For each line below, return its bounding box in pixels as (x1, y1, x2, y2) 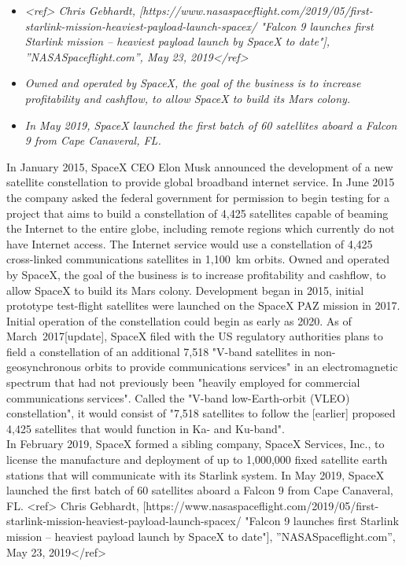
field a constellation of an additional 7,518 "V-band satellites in (6, 343, 311, 359)
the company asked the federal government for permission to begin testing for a (6, 189, 389, 205)
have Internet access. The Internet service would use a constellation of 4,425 (6, 235, 373, 252)
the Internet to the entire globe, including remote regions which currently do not (6, 220, 395, 237)
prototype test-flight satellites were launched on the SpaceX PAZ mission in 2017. (6, 297, 400, 314)
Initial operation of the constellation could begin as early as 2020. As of (6, 312, 352, 329)
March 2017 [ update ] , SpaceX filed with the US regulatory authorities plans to (6, 328, 383, 344)
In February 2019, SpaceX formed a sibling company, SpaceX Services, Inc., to (6, 436, 385, 452)
